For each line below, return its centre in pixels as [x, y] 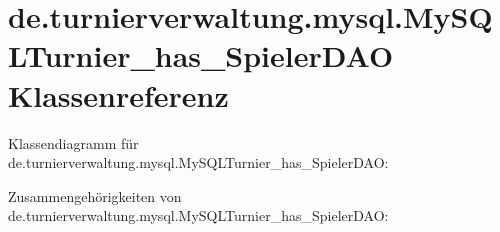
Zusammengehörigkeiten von [95, 195]
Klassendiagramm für [73, 142]
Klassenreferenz [118, 94]
